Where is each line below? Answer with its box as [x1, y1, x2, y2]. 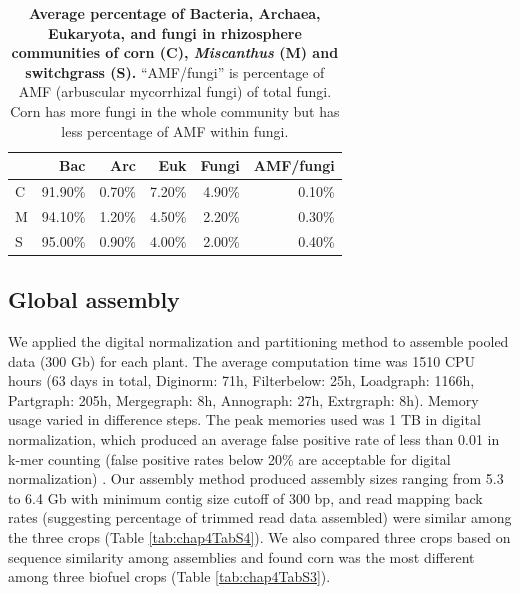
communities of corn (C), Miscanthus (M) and [11, 42, 339, 63]
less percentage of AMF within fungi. [61, 120, 289, 141]
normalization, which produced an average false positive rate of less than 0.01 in [8, 428, 500, 449]
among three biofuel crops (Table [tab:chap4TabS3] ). [8, 566, 331, 587]
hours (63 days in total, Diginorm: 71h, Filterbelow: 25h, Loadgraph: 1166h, [8, 370, 475, 391]
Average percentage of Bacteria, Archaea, [29, 3, 321, 23]
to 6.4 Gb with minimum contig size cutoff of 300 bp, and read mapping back [8, 487, 483, 508]
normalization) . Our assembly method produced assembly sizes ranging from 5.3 [8, 468, 504, 489]
